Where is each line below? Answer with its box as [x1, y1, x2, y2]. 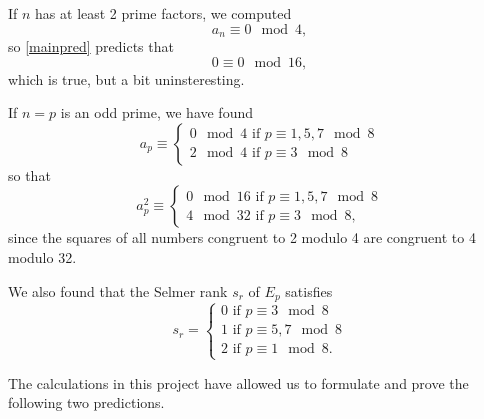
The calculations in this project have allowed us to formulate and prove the [8, 372, 469, 393]
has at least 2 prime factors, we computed [35, 3, 292, 23]
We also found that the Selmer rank [8, 280, 228, 301]
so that [8, 164, 51, 185]
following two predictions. [8, 392, 165, 413]
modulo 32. [8, 247, 77, 268]
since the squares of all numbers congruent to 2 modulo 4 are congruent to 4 [8, 227, 476, 248]
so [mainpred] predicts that [8, 36, 174, 57]
